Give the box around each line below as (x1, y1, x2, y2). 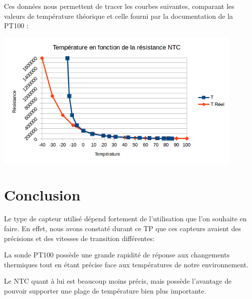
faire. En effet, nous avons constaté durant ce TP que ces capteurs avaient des (4, 223, 241, 233)
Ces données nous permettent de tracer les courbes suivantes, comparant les (4, 1, 235, 11)
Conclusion (4, 185, 81, 205)
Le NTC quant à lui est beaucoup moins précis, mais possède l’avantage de (4, 276, 232, 286)
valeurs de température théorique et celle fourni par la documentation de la (4, 10, 233, 21)
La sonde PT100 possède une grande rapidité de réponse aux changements (4, 249, 230, 260)
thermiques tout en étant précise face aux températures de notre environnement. (4, 259, 249, 269)
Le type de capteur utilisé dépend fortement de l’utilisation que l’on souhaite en (4, 213, 247, 224)
